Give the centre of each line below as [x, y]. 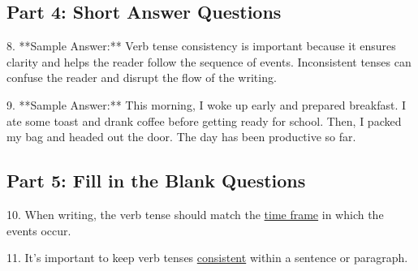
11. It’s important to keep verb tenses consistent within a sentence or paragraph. [207, 258]
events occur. [39, 230]
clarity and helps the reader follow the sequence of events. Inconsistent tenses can [209, 61]
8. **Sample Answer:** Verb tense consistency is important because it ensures [201, 46]
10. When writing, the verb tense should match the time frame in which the [195, 214]
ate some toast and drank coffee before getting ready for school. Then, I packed [204, 120]
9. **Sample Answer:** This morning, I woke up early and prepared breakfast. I [207, 104]
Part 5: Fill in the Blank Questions [156, 181]
